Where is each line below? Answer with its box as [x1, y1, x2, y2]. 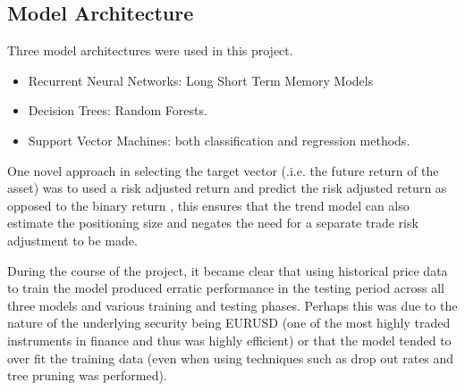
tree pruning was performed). [7, 366, 167, 385]
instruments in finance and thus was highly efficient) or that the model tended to [7, 330, 452, 349]
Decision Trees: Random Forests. [28, 101, 207, 120]
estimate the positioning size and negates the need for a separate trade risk [7, 213, 418, 232]
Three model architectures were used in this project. [7, 41, 293, 60]
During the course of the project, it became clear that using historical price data [7, 261, 448, 279]
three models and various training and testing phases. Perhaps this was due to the [7, 295, 458, 314]
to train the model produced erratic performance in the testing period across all [7, 279, 445, 297]
